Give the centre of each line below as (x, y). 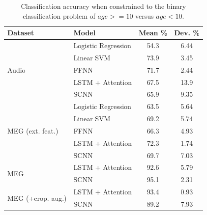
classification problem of (59, 15)
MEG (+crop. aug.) (37, 198)
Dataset (21, 33)
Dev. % (187, 33)
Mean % (153, 33)
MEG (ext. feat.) (33, 130)
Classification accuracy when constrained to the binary (103, 6)
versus (145, 15)
